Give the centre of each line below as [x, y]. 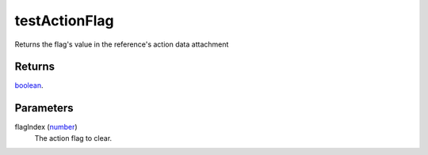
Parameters [44, 108]
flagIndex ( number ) [46, 127]
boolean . [29, 85]
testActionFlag [64, 21]
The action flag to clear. [73, 138]
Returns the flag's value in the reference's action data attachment [122, 44]
